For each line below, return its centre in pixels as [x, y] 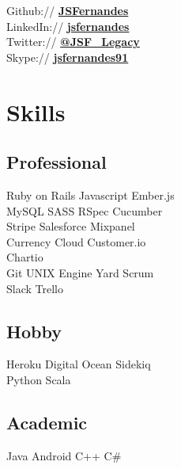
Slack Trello [35, 288]
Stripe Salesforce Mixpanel [71, 226]
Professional [57, 162]
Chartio [25, 257]
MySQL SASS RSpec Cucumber [85, 210]
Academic [47, 422]
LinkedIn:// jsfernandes [68, 26]
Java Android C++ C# [64, 455]
